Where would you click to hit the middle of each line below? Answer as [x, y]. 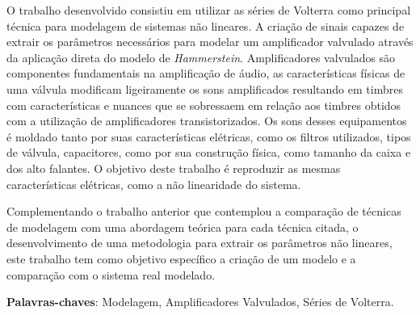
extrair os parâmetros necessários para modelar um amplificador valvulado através [210, 42]
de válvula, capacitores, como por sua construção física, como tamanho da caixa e [209, 152]
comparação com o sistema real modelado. [111, 274]
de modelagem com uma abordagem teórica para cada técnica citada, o [183, 227]
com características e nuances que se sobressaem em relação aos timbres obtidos [204, 105]
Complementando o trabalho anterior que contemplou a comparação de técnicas [204, 211]
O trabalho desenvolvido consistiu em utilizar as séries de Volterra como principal [209, 10]
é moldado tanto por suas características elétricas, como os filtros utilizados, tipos [209, 136]
